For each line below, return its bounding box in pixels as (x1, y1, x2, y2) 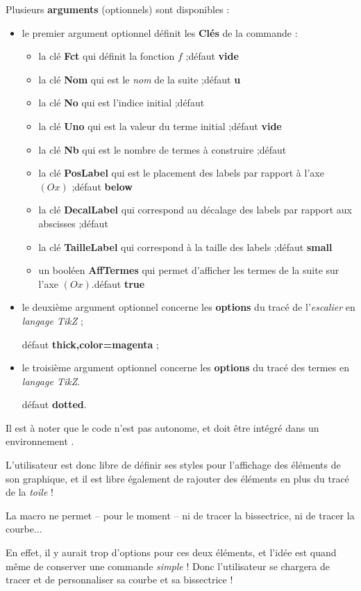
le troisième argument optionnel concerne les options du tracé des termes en (22, 360, 349, 375)
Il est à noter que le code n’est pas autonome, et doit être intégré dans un (6, 420, 319, 435)
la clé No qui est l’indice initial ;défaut (38, 95, 205, 110)
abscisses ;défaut (38, 216, 108, 230)
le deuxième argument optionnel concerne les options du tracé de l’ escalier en (22, 300, 355, 314)
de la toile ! (6, 485, 53, 499)
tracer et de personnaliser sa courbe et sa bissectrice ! (6, 572, 233, 587)
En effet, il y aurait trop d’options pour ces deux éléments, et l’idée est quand (6, 545, 337, 560)
